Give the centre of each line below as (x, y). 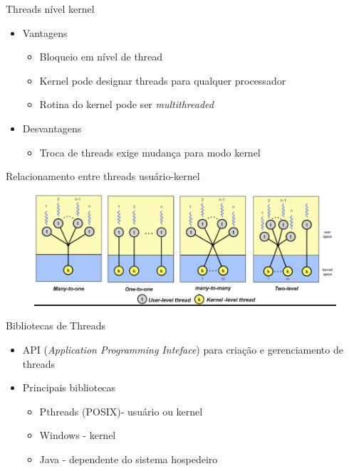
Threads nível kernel (50, 9)
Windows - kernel (78, 435)
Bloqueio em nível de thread (101, 57)
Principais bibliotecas (69, 387)
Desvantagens (52, 128)
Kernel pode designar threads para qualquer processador (163, 80)
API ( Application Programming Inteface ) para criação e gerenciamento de (183, 350)
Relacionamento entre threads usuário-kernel (103, 176)
